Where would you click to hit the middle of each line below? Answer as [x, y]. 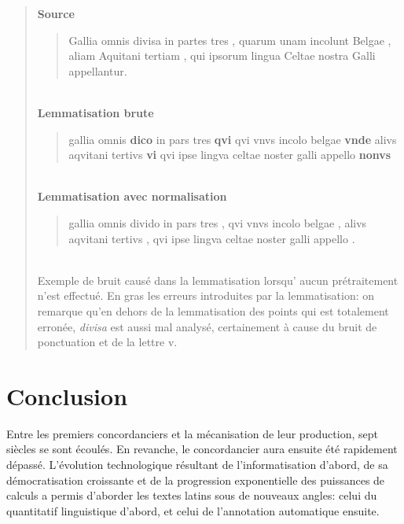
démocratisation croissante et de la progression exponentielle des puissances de [196, 480]
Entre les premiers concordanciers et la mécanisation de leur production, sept [192, 433]
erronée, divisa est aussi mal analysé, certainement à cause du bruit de [207, 326]
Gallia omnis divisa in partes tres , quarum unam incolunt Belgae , [230, 40]
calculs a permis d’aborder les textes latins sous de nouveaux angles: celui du [192, 495]
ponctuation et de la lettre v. [107, 342]
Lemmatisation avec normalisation [132, 196]
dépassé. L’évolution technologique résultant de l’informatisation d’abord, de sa [197, 464]
